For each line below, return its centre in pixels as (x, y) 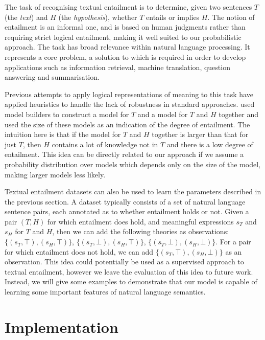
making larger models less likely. (55, 174)
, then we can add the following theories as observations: (141, 231)
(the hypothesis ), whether (98, 17)
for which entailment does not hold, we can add (79, 251)
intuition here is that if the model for (63, 134)
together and (239, 114)
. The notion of (231, 17)
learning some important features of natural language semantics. (105, 292)
